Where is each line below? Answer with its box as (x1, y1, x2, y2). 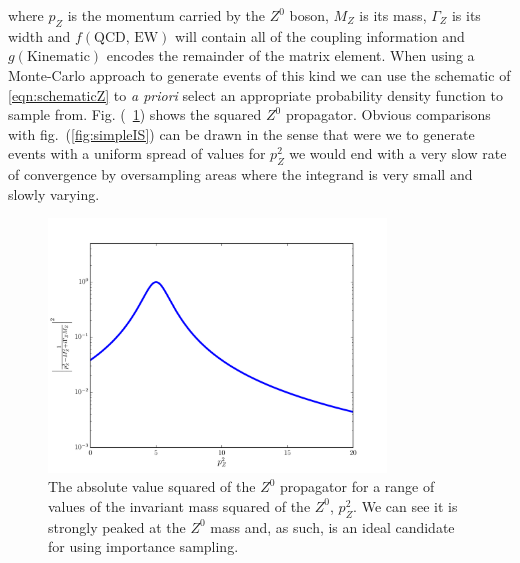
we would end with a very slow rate (289, 143, 507, 164)
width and (8, 25, 71, 46)
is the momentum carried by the (67, 5, 265, 25)
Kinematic (26, 50, 90, 65)
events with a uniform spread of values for (8, 143, 266, 164)
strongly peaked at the (48, 516, 186, 537)
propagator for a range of (280, 476, 435, 497)
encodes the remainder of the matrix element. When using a (106, 45, 475, 66)
